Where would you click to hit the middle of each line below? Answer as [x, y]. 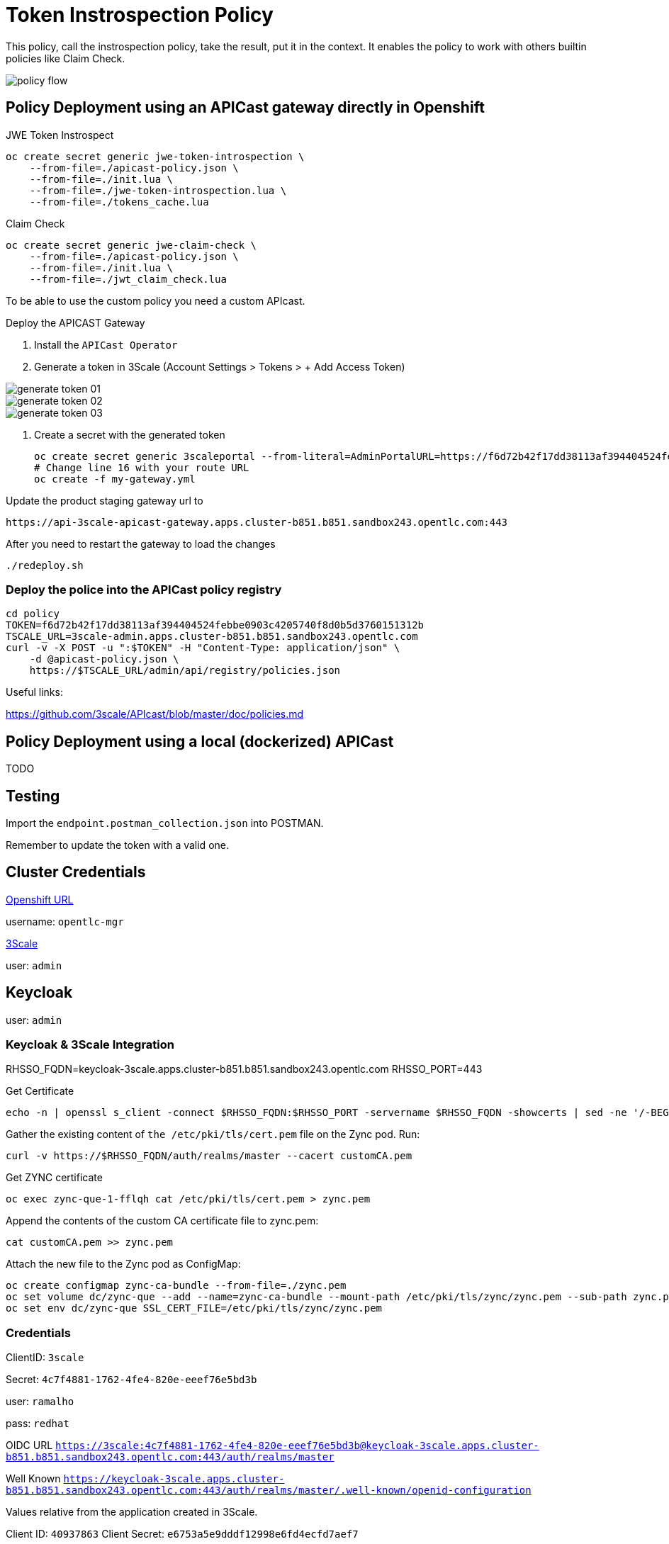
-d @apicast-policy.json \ [104, 659]
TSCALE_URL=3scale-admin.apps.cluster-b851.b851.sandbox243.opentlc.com [212, 637]
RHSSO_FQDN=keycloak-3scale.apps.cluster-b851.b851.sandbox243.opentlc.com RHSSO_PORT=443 [244, 1069]
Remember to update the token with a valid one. [117, 845]
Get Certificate [40, 1091]
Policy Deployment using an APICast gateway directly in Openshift [245, 108]
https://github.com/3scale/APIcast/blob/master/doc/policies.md [155, 714]
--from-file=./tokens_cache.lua [119, 202]
